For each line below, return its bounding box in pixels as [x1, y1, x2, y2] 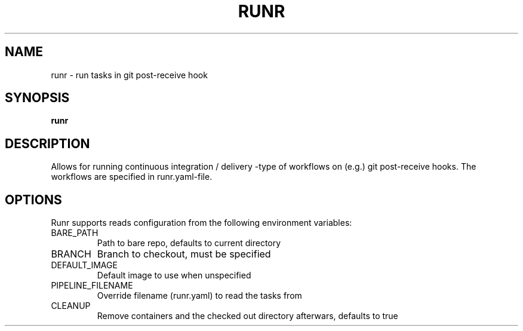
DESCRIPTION [5, 136, 90, 151]
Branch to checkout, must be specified [97, 248, 271, 260]
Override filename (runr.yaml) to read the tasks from [97, 290, 302, 301]
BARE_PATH [51, 228, 99, 238]
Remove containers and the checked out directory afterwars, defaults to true [97, 311, 398, 321]
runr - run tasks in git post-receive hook [51, 69, 208, 80]
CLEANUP [51, 301, 91, 311]
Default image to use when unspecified [97, 270, 251, 281]
